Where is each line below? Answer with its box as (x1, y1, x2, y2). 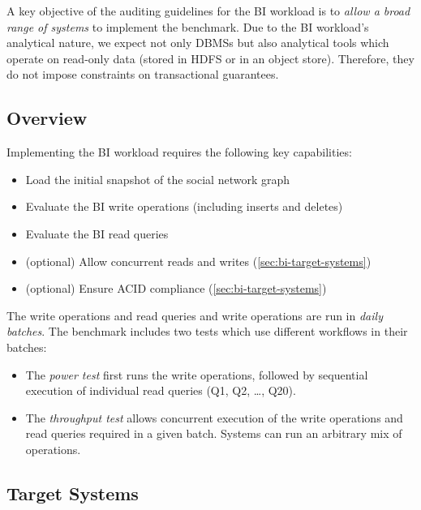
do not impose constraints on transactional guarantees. (6, 66, 279, 83)
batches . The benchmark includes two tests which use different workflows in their (6, 323, 408, 340)
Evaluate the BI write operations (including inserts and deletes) (25, 198, 343, 215)
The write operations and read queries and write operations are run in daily (6, 306, 383, 324)
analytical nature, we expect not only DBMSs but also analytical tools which (6, 34, 389, 51)
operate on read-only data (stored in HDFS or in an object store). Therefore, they (6, 49, 415, 66)
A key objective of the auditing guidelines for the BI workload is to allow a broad (6, 2, 410, 19)
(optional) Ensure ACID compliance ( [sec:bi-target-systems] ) (25, 280, 327, 297)
